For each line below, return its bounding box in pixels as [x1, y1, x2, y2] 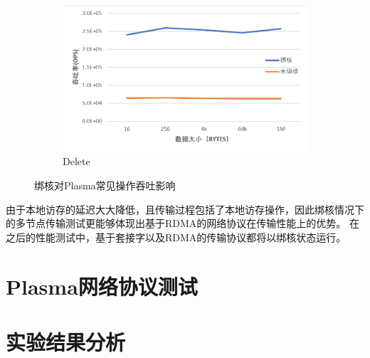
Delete [63, 154, 90, 169]
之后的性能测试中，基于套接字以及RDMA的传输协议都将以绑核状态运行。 [6, 229, 347, 244]
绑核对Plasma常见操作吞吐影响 [34, 177, 176, 192]
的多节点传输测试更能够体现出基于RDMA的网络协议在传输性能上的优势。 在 [6, 216, 359, 231]
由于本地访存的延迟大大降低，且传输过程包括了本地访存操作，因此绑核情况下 [6, 201, 364, 216]
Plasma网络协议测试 [6, 271, 198, 300]
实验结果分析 [6, 327, 126, 356]
